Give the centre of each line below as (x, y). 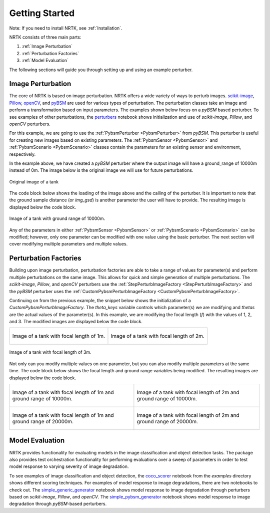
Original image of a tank (34, 182)
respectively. (22, 154)
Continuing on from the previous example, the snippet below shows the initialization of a (100, 300)
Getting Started (42, 13)
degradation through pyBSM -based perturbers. (58, 504)
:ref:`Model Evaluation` (45, 61)
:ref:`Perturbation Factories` (50, 53)
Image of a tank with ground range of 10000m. (57, 218)
